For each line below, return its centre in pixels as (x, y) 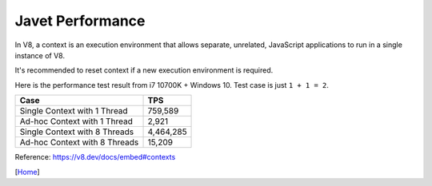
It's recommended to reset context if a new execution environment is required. (144, 70)
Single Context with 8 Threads (77, 132)
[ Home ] (27, 172)
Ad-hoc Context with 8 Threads (79, 142)
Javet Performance (80, 21)
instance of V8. (40, 55)
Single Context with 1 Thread (74, 111)
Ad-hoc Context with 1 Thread (76, 121)
